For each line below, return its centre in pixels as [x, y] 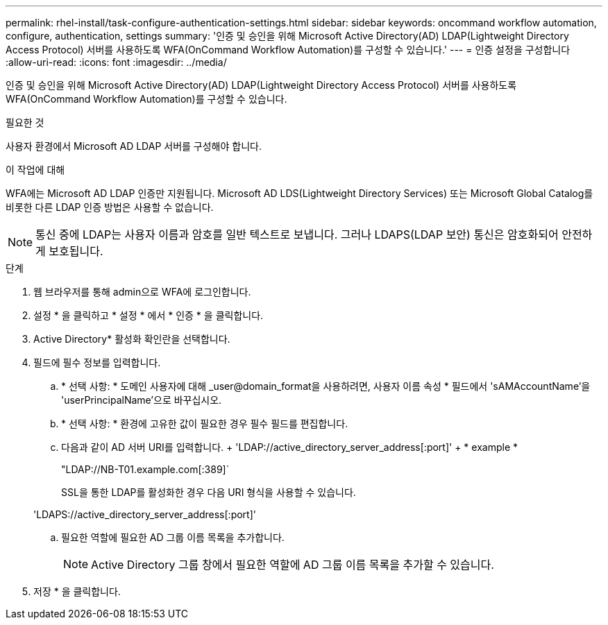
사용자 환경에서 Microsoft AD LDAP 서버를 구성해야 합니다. [134, 146]
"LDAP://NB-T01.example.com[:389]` [145, 469]
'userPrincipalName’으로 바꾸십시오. [142, 400]
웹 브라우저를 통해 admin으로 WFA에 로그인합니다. [142, 292]
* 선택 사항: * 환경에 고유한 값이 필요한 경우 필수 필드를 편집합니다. [205, 423]
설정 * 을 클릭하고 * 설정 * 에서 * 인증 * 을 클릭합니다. [149, 315]
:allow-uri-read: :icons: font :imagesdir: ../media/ [116, 62]
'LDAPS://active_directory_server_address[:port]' [145, 514]
